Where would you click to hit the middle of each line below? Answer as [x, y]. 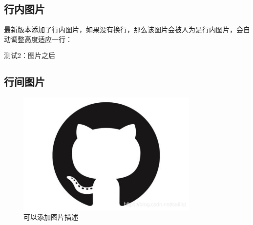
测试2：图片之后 [30, 55]
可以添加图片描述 [51, 217]
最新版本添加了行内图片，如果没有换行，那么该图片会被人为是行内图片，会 [124, 29]
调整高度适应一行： [41, 39]
